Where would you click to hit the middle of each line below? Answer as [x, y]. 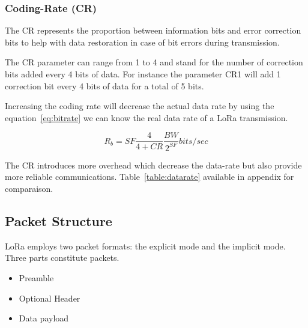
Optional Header [50, 298]
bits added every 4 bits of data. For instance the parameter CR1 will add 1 [143, 74]
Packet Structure [59, 220]
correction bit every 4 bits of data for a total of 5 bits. [104, 85]
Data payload [44, 318]
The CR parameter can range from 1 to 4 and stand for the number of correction [154, 62]
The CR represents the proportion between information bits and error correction [153, 30]
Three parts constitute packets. [62, 258]
